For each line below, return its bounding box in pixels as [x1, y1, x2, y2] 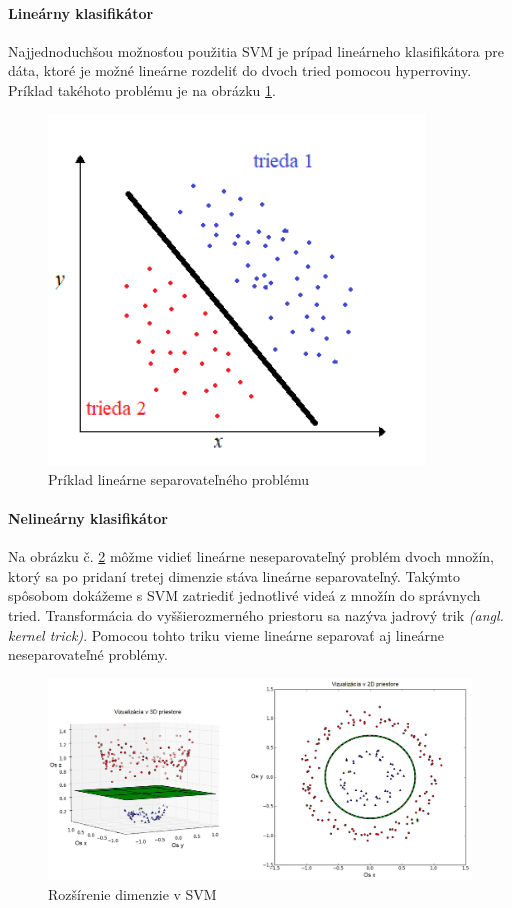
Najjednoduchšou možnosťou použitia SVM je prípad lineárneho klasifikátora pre [8, 40, 504, 61]
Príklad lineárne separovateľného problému [48, 468, 310, 489]
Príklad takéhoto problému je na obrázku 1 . [8, 79, 276, 100]
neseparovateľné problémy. [8, 644, 168, 665]
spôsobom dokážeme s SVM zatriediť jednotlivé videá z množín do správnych [8, 585, 481, 606]
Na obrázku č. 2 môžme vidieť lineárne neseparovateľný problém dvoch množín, [8, 546, 494, 567]
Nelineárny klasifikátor [8, 507, 168, 528]
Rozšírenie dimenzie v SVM [48, 883, 217, 904]
